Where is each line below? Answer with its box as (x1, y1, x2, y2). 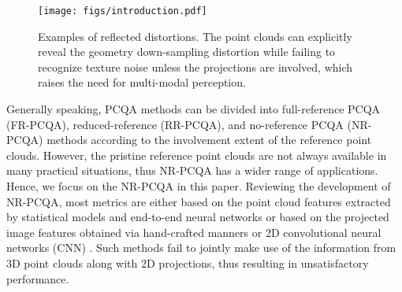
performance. (6, 270, 69, 286)
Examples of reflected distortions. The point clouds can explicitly (38, 28, 352, 44)
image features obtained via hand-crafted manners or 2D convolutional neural (6, 224, 382, 240)
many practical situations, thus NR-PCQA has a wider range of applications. (6, 162, 378, 179)
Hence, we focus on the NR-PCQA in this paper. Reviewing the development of (6, 178, 391, 194)
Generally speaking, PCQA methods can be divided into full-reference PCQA (6, 101, 381, 117)
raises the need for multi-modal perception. (38, 74, 246, 91)
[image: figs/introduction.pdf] (38, 6, 207, 17)
